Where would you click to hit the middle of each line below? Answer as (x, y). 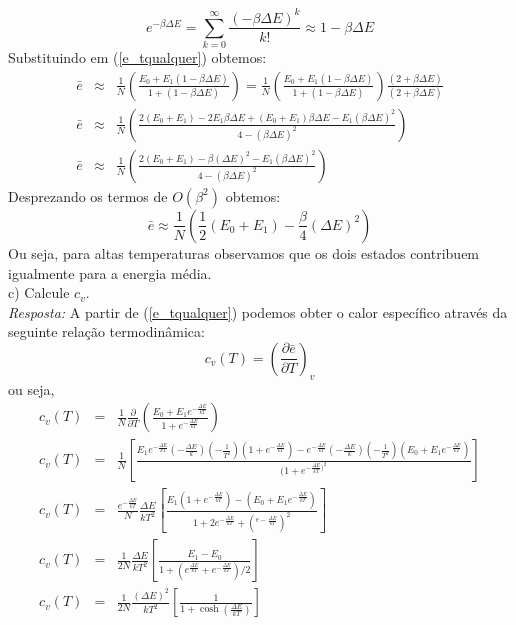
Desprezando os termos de (88, 195)
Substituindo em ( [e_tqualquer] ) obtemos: (137, 57)
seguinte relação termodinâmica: (106, 331)
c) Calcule (39, 292)
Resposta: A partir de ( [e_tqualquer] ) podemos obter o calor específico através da (258, 311)
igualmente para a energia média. (110, 272)
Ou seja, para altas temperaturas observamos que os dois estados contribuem (244, 252)
